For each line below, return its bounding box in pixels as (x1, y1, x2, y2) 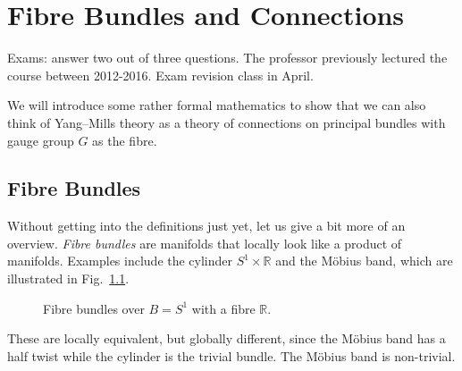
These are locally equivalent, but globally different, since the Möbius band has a (7, 329, 446, 348)
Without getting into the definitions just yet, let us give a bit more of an (7, 216, 406, 235)
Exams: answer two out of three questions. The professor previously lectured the (7, 48, 448, 67)
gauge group (7, 131, 74, 149)
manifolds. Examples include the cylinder (7, 251, 233, 270)
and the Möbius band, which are (275, 251, 453, 270)
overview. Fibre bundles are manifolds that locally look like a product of (7, 233, 402, 252)
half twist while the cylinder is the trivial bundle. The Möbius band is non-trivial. (7, 346, 456, 365)
